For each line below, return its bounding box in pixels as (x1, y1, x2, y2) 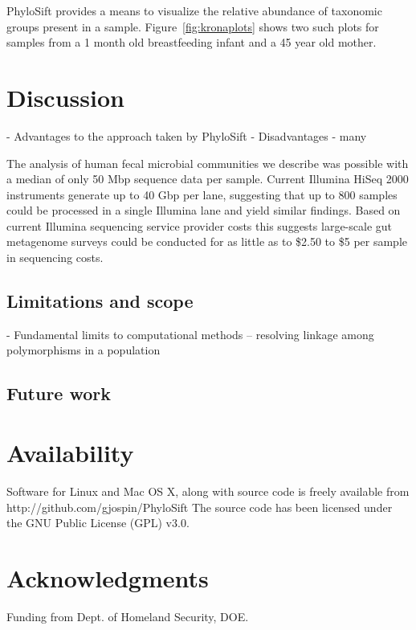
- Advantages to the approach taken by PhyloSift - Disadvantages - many (6, 127, 367, 144)
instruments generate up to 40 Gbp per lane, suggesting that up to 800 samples (6, 186, 398, 202)
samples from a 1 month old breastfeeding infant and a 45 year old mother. (6, 34, 377, 51)
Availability (6, 436, 134, 469)
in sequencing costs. (6, 249, 104, 266)
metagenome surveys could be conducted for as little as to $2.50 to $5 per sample (6, 233, 407, 250)
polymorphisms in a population (6, 342, 161, 358)
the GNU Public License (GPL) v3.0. (6, 514, 190, 531)
